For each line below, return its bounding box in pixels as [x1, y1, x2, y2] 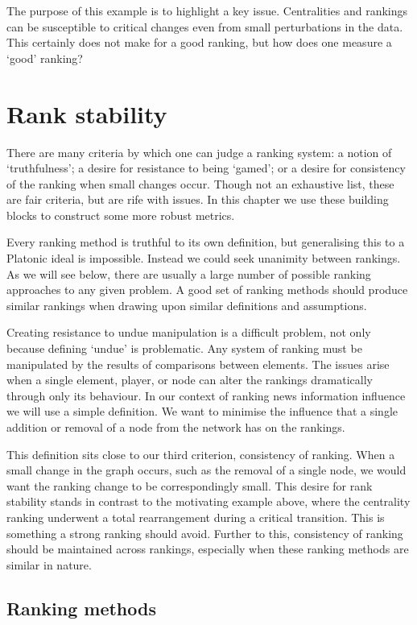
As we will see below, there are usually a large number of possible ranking [6, 265, 371, 282]
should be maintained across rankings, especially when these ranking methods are [6, 540, 409, 557]
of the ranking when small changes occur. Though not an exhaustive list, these [6, 175, 394, 192]
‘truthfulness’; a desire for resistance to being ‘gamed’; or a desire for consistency [6, 159, 406, 176]
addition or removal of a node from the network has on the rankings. [6, 419, 345, 435]
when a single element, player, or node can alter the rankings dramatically [6, 371, 373, 388]
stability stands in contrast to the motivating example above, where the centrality [6, 493, 411, 510]
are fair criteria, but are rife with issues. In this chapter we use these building [6, 191, 389, 208]
